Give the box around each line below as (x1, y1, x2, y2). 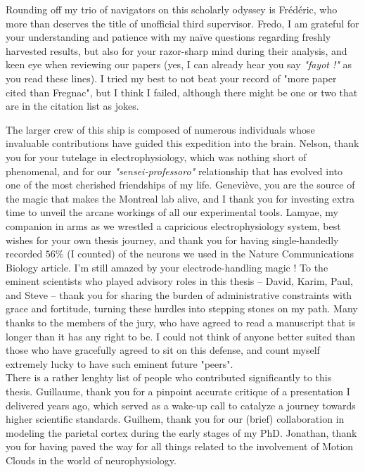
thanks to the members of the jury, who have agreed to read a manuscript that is (6, 315, 356, 330)
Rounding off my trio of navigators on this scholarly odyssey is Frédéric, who (6, 2, 338, 16)
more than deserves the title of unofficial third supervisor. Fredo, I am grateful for (6, 15, 359, 30)
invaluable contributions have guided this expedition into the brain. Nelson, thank (6, 136, 359, 151)
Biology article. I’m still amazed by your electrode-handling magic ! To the (6, 260, 328, 274)
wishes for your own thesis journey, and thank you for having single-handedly (6, 232, 339, 247)
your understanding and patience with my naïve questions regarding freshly (6, 30, 331, 44)
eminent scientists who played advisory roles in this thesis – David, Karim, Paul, (6, 274, 353, 288)
